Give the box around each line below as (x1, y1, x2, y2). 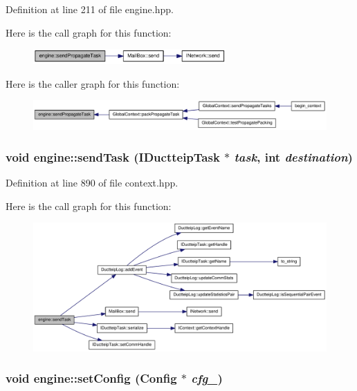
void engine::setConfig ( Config (6, 370, 177, 387)
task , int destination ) (234, 149, 353, 165)
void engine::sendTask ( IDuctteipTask (6, 149, 220, 165)
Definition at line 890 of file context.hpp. (6, 175, 178, 190)
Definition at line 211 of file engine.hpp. (6, 2, 174, 16)
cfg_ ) (191, 370, 223, 387)
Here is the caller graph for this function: (6, 76, 180, 90)
